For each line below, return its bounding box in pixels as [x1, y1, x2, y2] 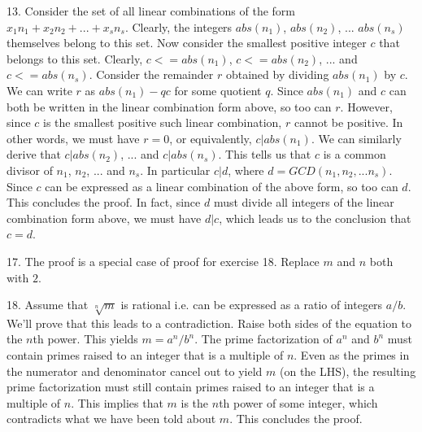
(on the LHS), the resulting [279, 362, 416, 379]
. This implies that [71, 394, 163, 411]
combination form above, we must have [7, 209, 202, 226]
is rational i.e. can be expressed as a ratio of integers [120, 296, 383, 313]
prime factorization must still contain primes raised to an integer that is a [7, 378, 375, 395]
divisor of [7, 161, 53, 178]
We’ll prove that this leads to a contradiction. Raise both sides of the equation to [7, 314, 412, 331]
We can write [7, 81, 72, 98]
